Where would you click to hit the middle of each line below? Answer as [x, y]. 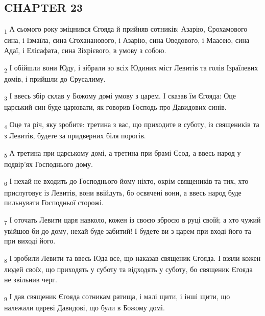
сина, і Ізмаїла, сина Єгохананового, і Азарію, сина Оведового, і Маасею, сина [127, 40]
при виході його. [30, 241]
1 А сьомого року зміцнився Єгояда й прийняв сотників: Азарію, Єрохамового [126, 29]
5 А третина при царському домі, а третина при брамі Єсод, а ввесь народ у [123, 153]
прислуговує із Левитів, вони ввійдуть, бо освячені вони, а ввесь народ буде [123, 192]
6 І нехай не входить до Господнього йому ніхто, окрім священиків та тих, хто [126, 182]
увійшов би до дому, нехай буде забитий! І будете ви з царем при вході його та [128, 230]
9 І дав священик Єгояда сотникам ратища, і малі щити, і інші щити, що [117, 297]
